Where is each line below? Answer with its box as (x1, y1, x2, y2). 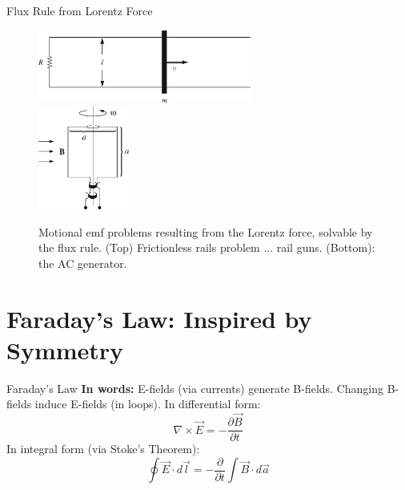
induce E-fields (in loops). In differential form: (34, 395, 261, 412)
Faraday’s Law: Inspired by (6, 302, 312, 334)
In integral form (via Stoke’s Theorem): (6, 440, 200, 457)
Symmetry (6, 333, 124, 366)
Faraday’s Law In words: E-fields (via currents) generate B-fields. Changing (6, 379, 383, 396)
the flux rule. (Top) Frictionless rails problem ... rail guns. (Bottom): (38, 239, 375, 256)
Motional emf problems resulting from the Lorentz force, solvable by (38, 223, 373, 240)
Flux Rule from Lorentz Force (6, 2, 153, 18)
